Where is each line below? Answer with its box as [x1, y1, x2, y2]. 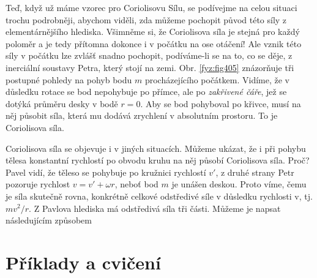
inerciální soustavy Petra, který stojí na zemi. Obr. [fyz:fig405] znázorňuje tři [6, 61, 294, 73]
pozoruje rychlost [6, 178, 70, 190]
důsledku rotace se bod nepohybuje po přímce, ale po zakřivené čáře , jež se [6, 85, 287, 98]
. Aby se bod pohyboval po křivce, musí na [140, 97, 301, 110]
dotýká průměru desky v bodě [6, 97, 118, 110]
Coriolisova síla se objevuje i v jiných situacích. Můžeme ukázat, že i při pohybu [6, 141, 306, 154]
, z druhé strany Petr [215, 165, 294, 178]
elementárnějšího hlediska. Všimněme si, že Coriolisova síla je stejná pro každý [6, 25, 300, 38]
